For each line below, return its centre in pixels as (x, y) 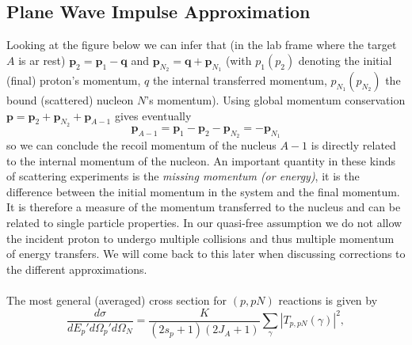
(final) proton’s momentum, (74, 80)
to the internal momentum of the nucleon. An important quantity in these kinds (201, 160)
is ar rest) (42, 60)
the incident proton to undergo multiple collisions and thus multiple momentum (200, 238)
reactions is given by (328, 300)
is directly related (353, 145)
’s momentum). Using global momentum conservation (276, 100)
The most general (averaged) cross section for (117, 300)
